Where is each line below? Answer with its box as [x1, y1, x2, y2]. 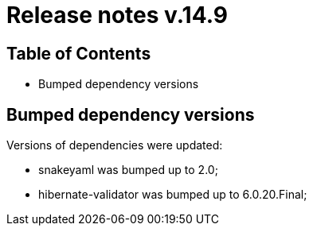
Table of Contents [6, 43, 151, 64]
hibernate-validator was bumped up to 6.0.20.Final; [38, 188, 307, 202]
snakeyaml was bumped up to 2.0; [38, 163, 218, 177]
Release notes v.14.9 [6, 2, 228, 29]
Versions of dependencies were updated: [6, 138, 223, 153]
